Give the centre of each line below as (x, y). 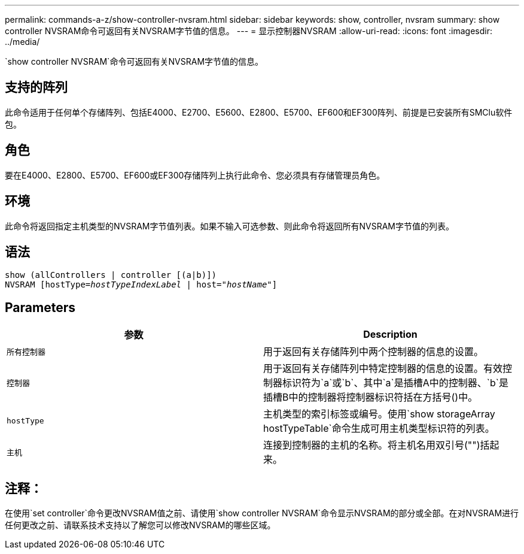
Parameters (40, 307)
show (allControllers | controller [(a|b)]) (111, 275)
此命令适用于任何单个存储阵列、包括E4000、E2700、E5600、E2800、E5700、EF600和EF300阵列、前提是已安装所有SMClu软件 (259, 112)
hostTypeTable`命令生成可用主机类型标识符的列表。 (379, 429)
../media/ (22, 42)
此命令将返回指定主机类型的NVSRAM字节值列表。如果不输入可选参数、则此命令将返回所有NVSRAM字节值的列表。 (230, 226)
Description (390, 334)
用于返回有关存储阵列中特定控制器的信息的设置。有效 (383, 369)
